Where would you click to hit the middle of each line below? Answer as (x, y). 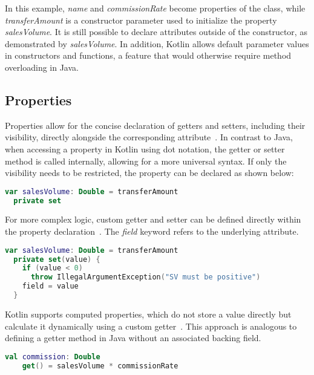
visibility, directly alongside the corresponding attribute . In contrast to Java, (149, 137)
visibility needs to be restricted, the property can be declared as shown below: (149, 173)
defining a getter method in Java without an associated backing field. (133, 338)
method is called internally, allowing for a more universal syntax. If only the (146, 161)
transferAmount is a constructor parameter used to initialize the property (141, 20)
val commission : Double (53, 357)
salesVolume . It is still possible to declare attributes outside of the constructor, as (156, 32)
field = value (50, 286)
